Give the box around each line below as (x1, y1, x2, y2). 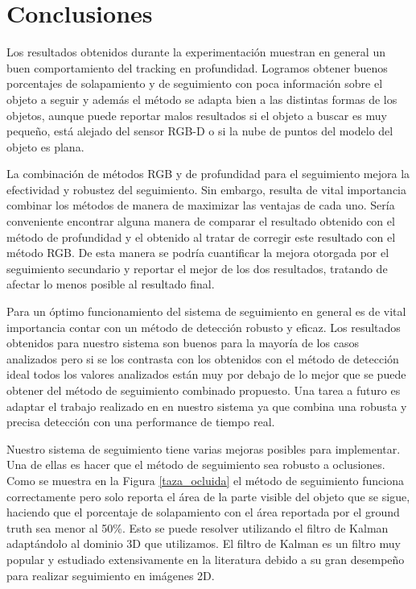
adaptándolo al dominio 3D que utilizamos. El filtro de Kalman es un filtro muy (6, 535, 401, 552)
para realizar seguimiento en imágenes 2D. (6, 566, 215, 583)
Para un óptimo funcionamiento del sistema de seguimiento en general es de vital (6, 303, 406, 320)
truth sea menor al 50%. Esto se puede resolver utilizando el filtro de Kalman (6, 519, 389, 536)
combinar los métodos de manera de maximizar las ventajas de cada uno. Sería (6, 197, 395, 214)
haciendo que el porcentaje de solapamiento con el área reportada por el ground (6, 504, 400, 521)
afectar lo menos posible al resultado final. (6, 276, 215, 292)
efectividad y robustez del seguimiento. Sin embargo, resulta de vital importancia (6, 180, 407, 197)
